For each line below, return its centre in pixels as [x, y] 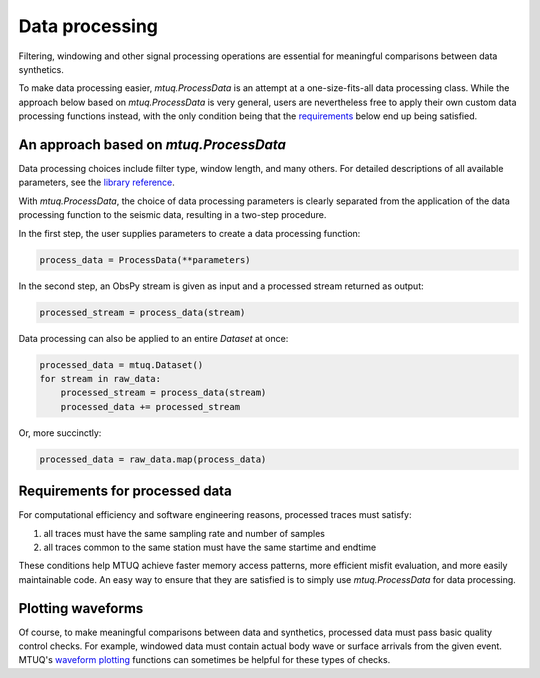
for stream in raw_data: [100, 378]
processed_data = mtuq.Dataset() [121, 364]
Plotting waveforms [81, 608]
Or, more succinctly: [60, 432]
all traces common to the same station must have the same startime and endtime [210, 547]
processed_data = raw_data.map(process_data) [153, 459]
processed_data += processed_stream [150, 406]
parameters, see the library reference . [96, 182]
